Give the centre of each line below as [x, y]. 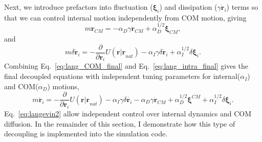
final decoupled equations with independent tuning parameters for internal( [122, 76]
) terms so [242, 7]
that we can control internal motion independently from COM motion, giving [125, 17]
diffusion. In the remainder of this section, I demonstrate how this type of [120, 123]
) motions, [63, 86]
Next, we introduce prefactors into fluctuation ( [79, 7]
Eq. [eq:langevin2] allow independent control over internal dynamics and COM [128, 114]
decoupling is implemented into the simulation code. [86, 134]
